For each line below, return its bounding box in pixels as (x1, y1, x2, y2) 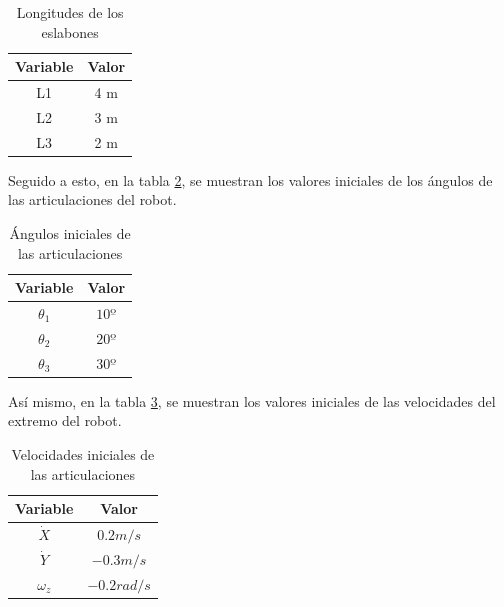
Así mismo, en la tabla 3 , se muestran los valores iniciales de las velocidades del (8, 390, 496, 411)
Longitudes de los (16, 2, 124, 22)
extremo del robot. (8, 410, 122, 431)
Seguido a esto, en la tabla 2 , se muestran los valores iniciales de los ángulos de (8, 169, 493, 190)
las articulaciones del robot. (8, 189, 177, 210)
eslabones (41, 21, 99, 42)
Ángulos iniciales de (9, 223, 131, 243)
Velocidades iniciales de (11, 444, 155, 464)
